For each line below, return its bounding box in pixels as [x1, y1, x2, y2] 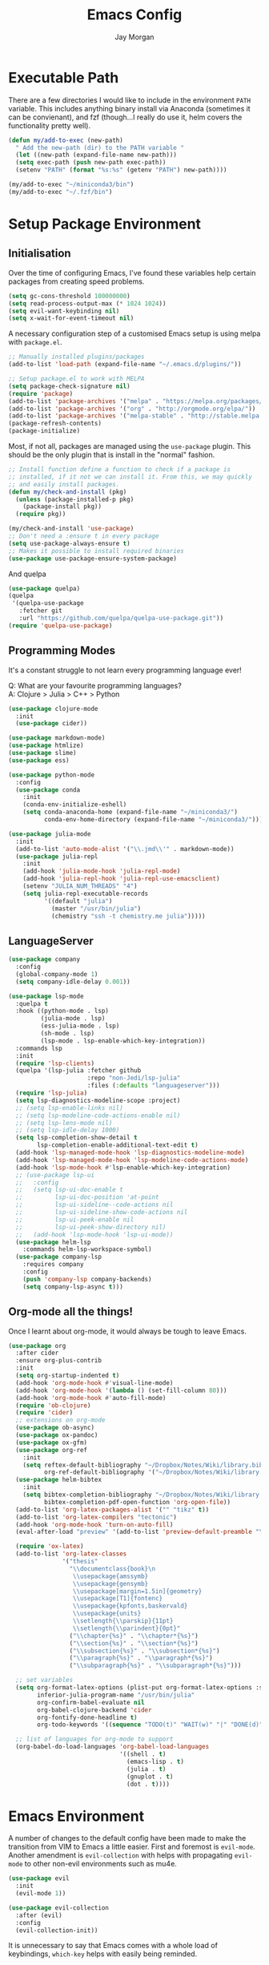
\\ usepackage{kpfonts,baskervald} [72, 1602, 188, 1610]
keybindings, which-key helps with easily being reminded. [8, 1949, 198, 1959]
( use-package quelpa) [8, 584, 81, 592]
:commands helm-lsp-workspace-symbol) [22, 1245, 152, 1253]
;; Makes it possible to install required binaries [8, 547, 184, 555]
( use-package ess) [8, 756, 70, 765]
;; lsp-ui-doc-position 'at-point [15, 1193, 159, 1201]
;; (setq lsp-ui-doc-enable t [15, 1186, 124, 1194]
